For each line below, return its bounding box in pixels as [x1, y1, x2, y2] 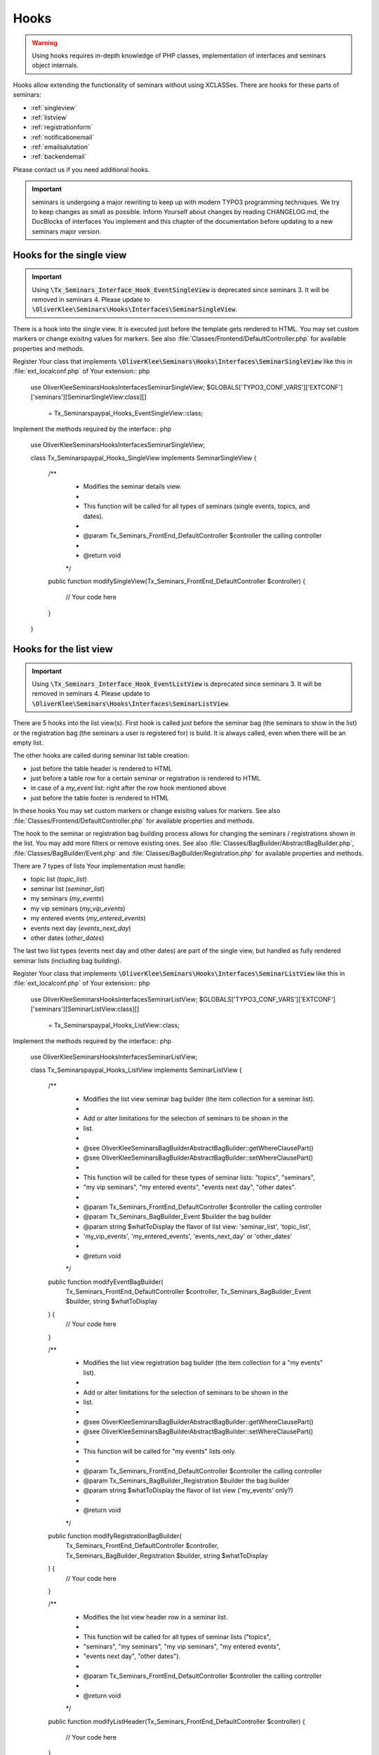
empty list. [13, 738, 44, 747]
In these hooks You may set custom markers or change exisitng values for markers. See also [13, 807, 281, 815]
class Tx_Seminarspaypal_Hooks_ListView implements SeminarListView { [30, 1066, 242, 1074]
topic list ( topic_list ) [30, 875, 88, 883]
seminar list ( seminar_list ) [30, 885, 105, 893]
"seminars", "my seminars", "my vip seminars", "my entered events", [83, 1642, 281, 1650]
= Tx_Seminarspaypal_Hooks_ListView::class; [48, 1021, 180, 1029]
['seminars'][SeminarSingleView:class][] [30, 393, 147, 402]
